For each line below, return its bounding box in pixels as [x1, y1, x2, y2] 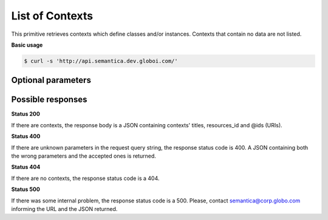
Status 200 [11, 110, 41, 118]
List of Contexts [11, 9, 94, 22]
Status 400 [11, 133, 41, 140]
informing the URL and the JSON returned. [11, 205, 118, 212]
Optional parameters [11, 75, 91, 85]
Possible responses [11, 95, 87, 105]
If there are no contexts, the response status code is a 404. [11, 175, 160, 182]
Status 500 [11, 185, 41, 193]
